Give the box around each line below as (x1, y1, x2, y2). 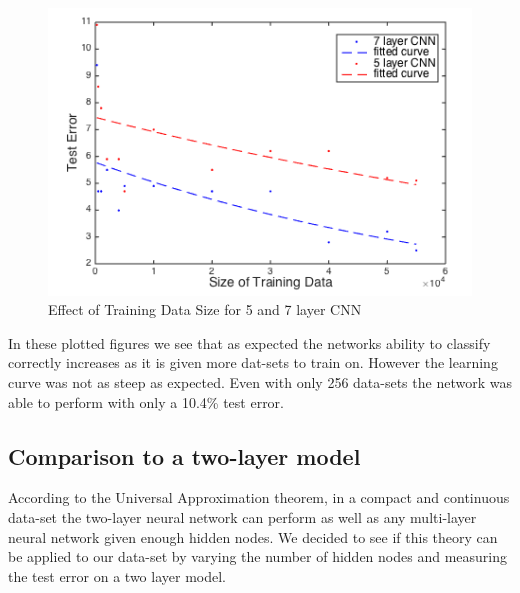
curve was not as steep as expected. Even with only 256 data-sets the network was (8, 372, 512, 393)
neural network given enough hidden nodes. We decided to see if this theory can (8, 526, 498, 547)
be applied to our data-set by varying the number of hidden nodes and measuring (8, 546, 507, 567)
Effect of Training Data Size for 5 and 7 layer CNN (48, 299, 362, 320)
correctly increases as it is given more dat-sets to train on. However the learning (8, 352, 498, 373)
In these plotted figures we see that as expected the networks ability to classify (8, 332, 491, 353)
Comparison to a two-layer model (8, 440, 361, 471)
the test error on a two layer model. (8, 565, 226, 586)
